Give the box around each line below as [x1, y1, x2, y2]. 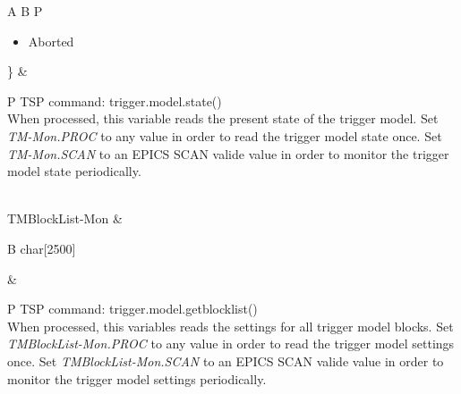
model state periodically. [7, 162, 141, 180]
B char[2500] [7, 239, 76, 257]
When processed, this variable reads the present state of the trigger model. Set [7, 109, 439, 128]
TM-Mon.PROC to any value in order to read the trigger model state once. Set [7, 126, 442, 145]
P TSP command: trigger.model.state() [7, 91, 222, 110]
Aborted [28, 31, 74, 50]
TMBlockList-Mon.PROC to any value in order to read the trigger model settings [7, 334, 455, 353]
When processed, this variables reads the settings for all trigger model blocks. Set [7, 316, 454, 335]
